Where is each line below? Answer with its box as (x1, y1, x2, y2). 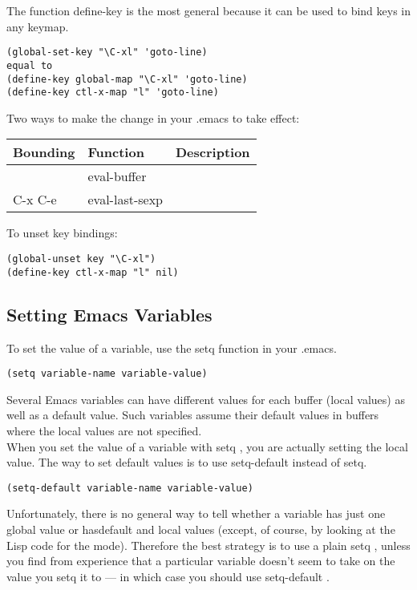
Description (176, 143, 250, 162)
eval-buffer (87, 167, 147, 186)
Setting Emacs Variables (6, 301, 213, 326)
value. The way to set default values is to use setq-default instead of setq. (6, 454, 367, 471)
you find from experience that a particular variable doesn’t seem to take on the (6, 552, 395, 569)
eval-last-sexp (87, 190, 163, 209)
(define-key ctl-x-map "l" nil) (6, 266, 179, 278)
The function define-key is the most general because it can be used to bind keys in (6, 2, 411, 18)
